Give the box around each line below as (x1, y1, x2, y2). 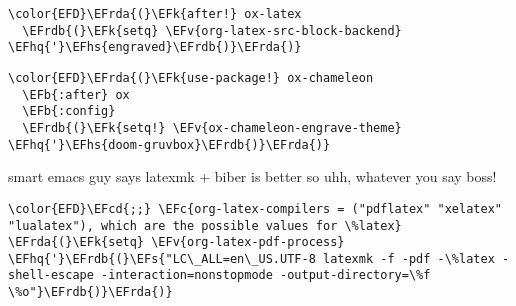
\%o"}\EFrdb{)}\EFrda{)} (8, 285, 173, 300)
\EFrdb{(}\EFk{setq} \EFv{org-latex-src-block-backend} (22, 23, 402, 38)
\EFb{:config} (22, 104, 116, 119)
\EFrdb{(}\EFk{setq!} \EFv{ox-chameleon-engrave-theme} (22, 120, 402, 135)
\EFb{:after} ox (22, 87, 130, 102)
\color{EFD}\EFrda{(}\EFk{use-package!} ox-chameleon (8, 70, 374, 85)
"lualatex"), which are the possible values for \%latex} (8, 218, 402, 233)
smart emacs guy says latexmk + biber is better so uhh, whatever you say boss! (8, 166, 497, 187)
